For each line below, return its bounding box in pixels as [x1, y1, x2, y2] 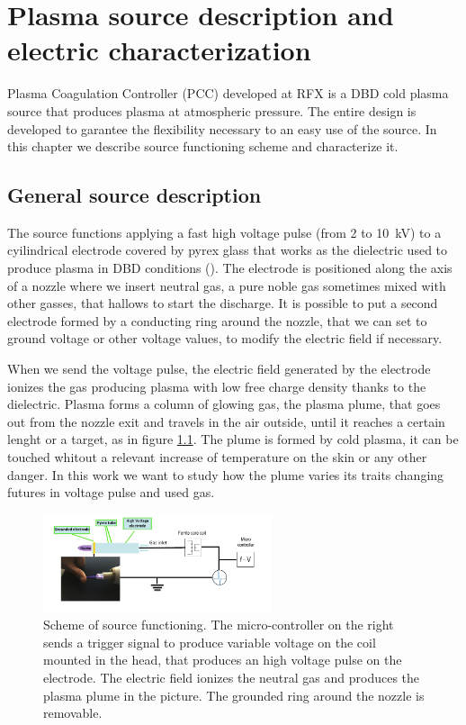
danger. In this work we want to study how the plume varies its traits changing [7, 465, 444, 484]
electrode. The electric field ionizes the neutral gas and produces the [43, 667, 420, 686]
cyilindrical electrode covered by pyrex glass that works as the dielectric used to [7, 240, 448, 259]
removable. [43, 703, 103, 722]
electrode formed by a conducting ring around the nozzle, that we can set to [7, 311, 427, 330]
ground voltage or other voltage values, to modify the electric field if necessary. [7, 329, 443, 348]
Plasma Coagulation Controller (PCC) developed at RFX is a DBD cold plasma [7, 84, 449, 103]
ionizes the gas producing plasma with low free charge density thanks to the [7, 376, 426, 395]
